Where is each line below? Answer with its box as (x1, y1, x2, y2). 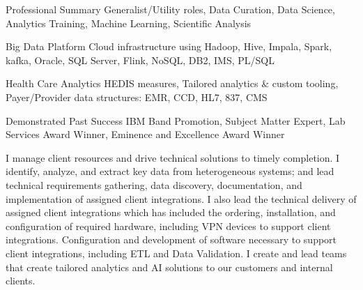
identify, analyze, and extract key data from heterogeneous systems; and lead (6, 164, 334, 178)
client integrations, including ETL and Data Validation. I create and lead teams (6, 245, 347, 260)
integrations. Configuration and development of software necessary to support (6, 232, 337, 247)
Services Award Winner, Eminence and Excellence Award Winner (6, 127, 285, 142)
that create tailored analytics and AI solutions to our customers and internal (6, 259, 333, 274)
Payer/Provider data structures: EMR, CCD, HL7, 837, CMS (6, 89, 268, 104)
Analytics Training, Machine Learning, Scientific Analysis (6, 15, 252, 30)
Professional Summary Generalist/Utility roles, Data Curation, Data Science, (6, 2, 335, 16)
